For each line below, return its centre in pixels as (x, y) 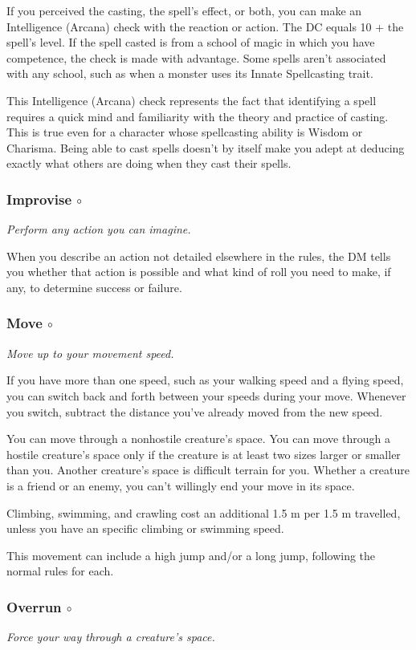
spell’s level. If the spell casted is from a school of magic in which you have (191, 42)
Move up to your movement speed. (90, 353)
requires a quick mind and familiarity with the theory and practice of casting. (198, 116)
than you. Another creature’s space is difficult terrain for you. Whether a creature (208, 470)
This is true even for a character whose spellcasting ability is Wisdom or (185, 132)
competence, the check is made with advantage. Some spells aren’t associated (196, 57)
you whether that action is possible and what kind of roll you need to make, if (199, 272)
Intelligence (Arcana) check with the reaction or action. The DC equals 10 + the (205, 26)
